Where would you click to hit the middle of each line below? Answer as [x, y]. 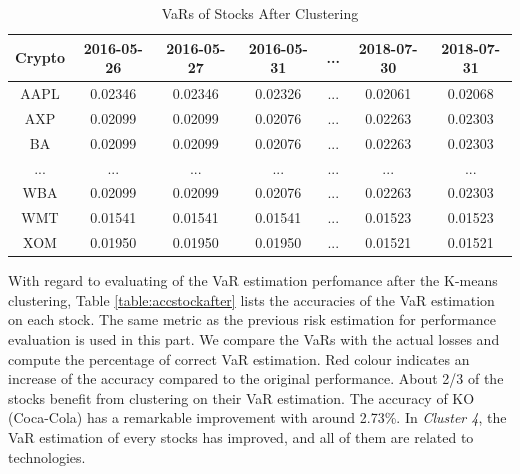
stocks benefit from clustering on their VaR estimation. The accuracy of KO [241, 397]
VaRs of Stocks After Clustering [260, 13]
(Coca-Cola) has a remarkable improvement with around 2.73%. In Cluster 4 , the [257, 417]
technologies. [47, 456]
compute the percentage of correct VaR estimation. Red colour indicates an [239, 358]
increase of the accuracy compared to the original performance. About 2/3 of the [256, 378]
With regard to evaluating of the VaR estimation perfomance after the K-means [253, 280]
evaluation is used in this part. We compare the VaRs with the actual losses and [254, 338]
